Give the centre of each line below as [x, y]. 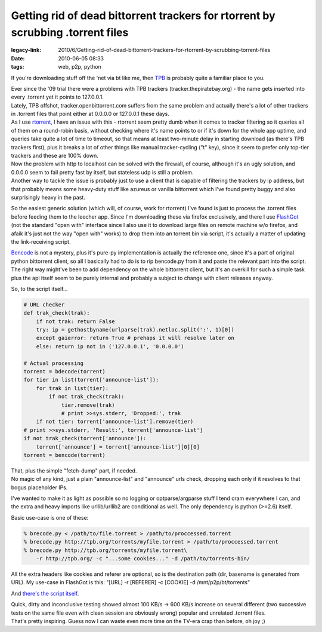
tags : [18, 67]
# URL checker [44, 304]
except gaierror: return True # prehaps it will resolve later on [135, 338]
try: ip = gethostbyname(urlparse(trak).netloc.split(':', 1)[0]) [135, 330]
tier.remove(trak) [88, 405]
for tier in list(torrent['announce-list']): [91, 380]
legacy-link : [26, 50]
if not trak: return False [76, 321]
